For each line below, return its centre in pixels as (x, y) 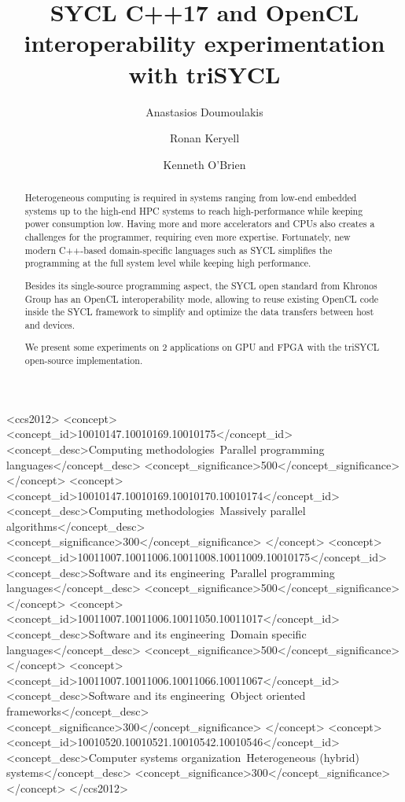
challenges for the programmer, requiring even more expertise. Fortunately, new (188, 237)
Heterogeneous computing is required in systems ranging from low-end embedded (191, 198)
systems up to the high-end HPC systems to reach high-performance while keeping (194, 210)
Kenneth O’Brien (204, 164)
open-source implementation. (84, 361)
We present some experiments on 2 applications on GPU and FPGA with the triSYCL (202, 347)
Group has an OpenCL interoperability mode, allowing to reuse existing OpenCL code (202, 298)
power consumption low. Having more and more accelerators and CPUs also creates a (200, 224)
